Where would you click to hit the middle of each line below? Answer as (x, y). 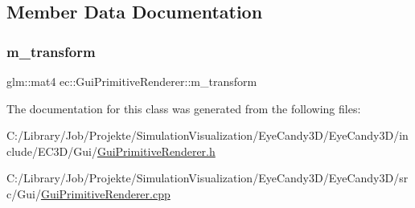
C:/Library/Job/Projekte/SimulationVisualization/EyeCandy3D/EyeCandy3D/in (207, 135)
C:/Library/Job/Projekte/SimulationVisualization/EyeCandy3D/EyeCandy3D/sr (207, 178)
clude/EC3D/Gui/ (52, 151)
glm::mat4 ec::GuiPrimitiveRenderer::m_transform (132, 81)
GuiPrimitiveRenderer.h (156, 151)
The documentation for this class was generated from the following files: (184, 108)
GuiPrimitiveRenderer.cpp (105, 193)
